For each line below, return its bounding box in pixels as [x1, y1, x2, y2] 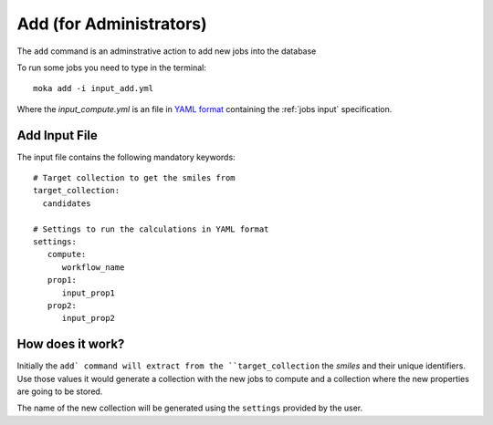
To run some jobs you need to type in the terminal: [16, 62, 207, 73]
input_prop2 [61, 313, 116, 324]
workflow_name [61, 262, 125, 273]
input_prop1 [61, 287, 116, 298]
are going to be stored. [16, 386, 103, 397]
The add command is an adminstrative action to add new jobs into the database [16, 46, 317, 57]
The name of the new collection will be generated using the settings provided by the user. [16, 402, 363, 414]
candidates [42, 198, 91, 209]
